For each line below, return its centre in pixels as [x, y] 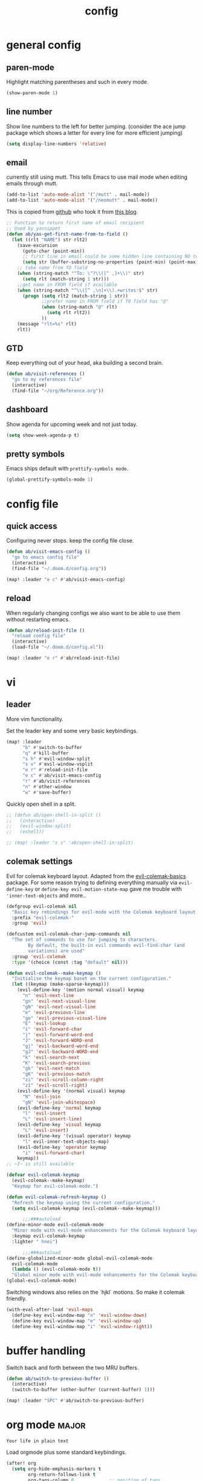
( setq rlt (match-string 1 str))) [66, 279]
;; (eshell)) [25, 832]
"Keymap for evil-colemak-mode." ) [55, 1186]
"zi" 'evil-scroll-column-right [63, 1080]
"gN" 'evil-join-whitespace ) [59, 1102]
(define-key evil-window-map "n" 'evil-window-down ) [79, 1315]
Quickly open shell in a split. [41, 804]
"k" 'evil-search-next [51, 1057]
